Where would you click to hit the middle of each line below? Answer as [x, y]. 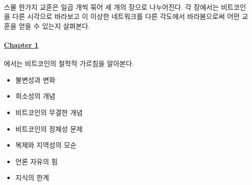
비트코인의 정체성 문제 [49, 128]
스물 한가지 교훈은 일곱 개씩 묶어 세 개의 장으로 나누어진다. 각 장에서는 [111, 7]
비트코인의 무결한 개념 [49, 112]
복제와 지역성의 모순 [46, 145]
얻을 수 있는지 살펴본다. [54, 25]
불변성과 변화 [35, 79]
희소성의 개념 [35, 96]
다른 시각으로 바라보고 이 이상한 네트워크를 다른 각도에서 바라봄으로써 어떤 [126, 16]
